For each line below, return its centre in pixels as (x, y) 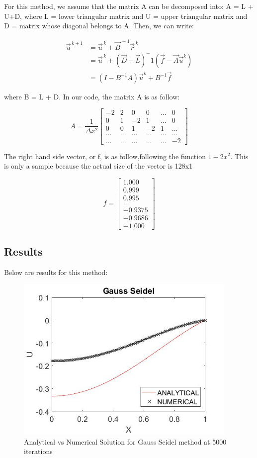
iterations (38, 451)
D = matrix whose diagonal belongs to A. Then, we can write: (99, 26)
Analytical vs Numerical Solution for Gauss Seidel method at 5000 (125, 441)
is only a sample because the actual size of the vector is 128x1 (98, 166)
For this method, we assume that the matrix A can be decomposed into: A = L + (129, 6)
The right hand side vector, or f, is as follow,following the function (105, 156)
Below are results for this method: (56, 272)
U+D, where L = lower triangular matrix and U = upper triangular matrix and (126, 16)
